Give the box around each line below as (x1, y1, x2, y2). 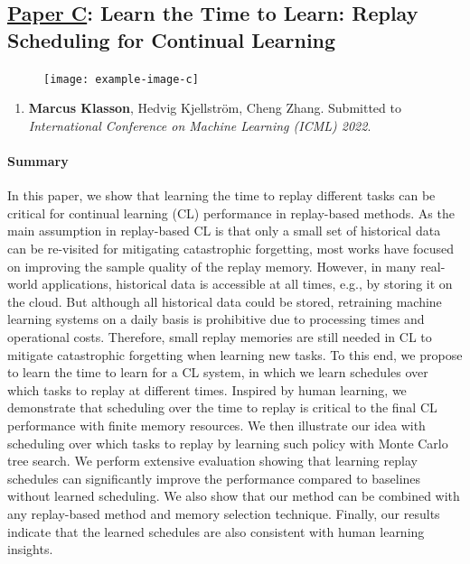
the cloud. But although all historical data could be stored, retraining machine (7, 291, 442, 310)
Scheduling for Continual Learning (7, 25, 336, 53)
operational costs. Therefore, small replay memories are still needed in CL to (7, 327, 432, 346)
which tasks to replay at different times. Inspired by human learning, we (7, 380, 407, 399)
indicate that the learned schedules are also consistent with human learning (7, 522, 425, 541)
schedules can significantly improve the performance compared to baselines (7, 468, 421, 487)
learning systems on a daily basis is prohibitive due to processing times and (7, 310, 425, 328)
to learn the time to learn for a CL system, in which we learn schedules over (7, 363, 428, 382)
